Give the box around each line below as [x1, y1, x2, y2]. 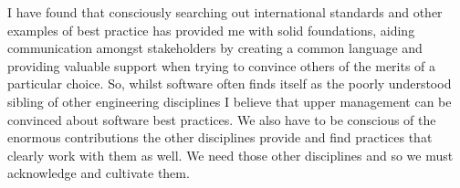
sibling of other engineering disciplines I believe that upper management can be [7, 91, 452, 110]
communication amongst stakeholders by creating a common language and [7, 38, 423, 57]
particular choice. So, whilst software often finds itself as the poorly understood [7, 74, 452, 93]
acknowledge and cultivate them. [7, 163, 190, 183]
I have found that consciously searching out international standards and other [7, 3, 443, 21]
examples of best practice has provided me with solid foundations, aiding [7, 20, 415, 39]
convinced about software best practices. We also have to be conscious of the [7, 110, 436, 129]
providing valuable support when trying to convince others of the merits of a [7, 56, 436, 75]
